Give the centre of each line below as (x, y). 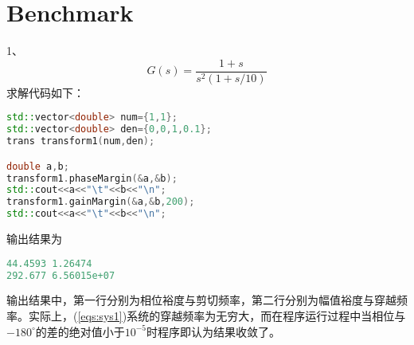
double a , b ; (38, 166)
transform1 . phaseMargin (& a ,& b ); (92, 178)
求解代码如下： (45, 92)
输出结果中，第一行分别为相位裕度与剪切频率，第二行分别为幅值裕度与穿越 (201, 300)
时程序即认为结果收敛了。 (214, 331)
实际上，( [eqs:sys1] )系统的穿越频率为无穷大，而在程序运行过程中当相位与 (217, 315)
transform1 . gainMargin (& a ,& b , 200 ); (101, 202)
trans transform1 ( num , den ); (81, 141)
